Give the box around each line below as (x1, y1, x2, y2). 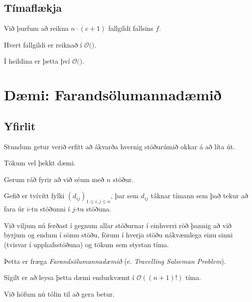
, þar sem (110, 190, 139, 201)
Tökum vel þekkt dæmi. (4, 158, 76, 168)
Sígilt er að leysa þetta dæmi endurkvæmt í (4, 272, 134, 282)
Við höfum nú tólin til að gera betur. (4, 288, 115, 299)
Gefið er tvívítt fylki (4, 190, 65, 201)
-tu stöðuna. (75, 204, 111, 214)
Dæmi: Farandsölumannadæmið (4, 85, 222, 105)
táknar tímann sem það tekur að (151, 190, 248, 201)
